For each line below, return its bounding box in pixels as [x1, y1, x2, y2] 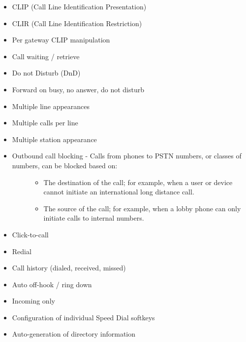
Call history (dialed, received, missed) [12, 263, 126, 273]
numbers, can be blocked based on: [12, 160, 118, 170]
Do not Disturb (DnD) [12, 68, 81, 78]
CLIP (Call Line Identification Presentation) [12, 1, 147, 11]
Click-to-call [12, 229, 49, 239]
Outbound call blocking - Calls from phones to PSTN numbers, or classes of [12, 151, 242, 161]
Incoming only [12, 296, 55, 306]
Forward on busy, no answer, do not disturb [12, 84, 144, 94]
